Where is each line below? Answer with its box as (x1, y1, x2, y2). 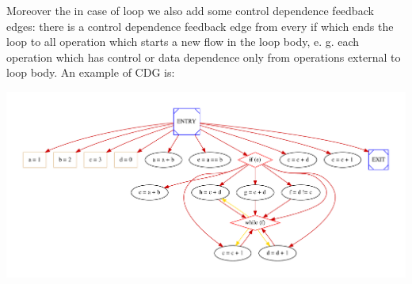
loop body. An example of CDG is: (6, 64, 175, 81)
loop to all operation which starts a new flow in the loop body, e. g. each (6, 33, 360, 50)
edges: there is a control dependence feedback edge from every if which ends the (6, 17, 394, 34)
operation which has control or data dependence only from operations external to (6, 48, 401, 65)
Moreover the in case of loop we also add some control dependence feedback (6, 2, 374, 18)
